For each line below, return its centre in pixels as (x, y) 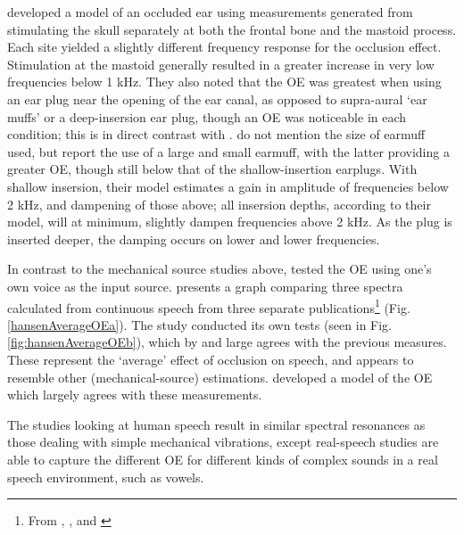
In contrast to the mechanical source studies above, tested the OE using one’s (220, 269)
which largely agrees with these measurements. (135, 395)
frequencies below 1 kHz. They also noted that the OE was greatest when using (224, 82)
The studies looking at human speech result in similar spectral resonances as (216, 424)
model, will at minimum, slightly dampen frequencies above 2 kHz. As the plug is (230, 222)
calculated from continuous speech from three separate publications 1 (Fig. (209, 306)
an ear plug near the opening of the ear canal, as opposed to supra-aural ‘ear (217, 99)
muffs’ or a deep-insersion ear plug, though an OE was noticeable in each (207, 116)
